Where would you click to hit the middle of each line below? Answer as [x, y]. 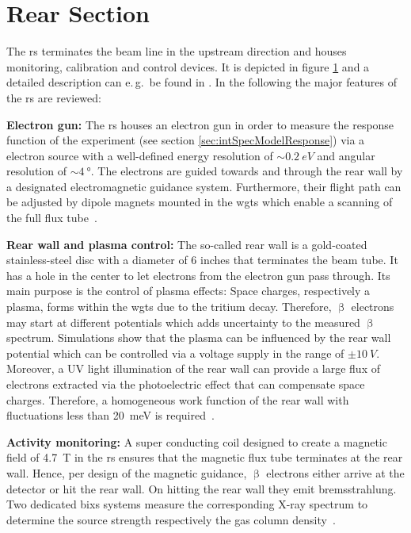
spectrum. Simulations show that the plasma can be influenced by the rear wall [199, 337]
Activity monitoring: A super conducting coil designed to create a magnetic [197, 441]
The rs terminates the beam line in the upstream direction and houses [177, 51]
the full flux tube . [52, 218]
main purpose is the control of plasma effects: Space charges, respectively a [188, 291]
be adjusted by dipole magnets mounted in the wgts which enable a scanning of [200, 202]
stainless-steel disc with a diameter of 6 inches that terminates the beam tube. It [202, 260]
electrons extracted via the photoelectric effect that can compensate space [186, 384]
